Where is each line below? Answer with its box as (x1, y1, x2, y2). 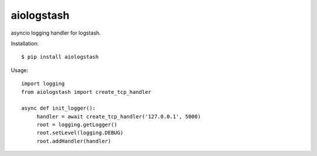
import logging (21, 80, 65, 87)
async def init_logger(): (21, 105, 96, 111)
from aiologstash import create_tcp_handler (21, 89, 152, 95)
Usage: (11, 66, 29, 73)
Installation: (11, 40, 39, 47)
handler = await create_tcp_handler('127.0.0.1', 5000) (36, 113, 201, 120)
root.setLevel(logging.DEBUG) (36, 130, 124, 136)
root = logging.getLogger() (36, 121, 117, 128)
